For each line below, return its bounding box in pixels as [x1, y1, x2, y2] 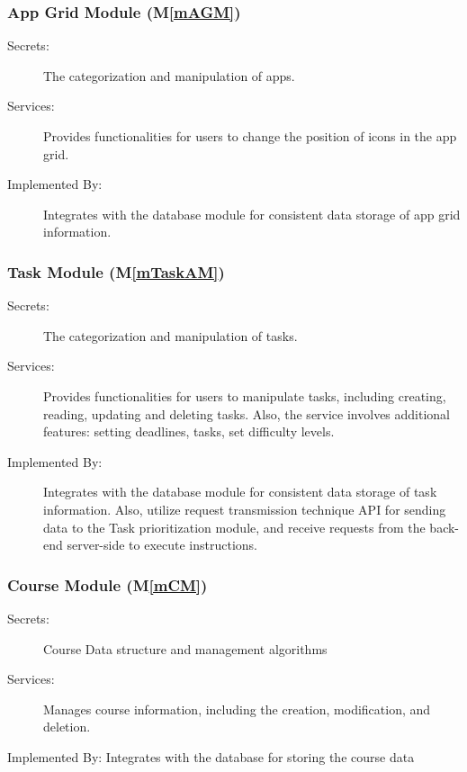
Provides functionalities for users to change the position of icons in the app [43, 127, 457, 145]
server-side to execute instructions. [67, 535, 258, 554]
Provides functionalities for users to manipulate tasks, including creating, [43, 386, 446, 405]
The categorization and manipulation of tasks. [43, 326, 298, 345]
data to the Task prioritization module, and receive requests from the [43, 517, 426, 536]
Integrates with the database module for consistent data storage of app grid [43, 204, 461, 223]
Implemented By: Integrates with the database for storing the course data [7, 747, 415, 766]
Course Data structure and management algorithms [43, 639, 328, 658]
